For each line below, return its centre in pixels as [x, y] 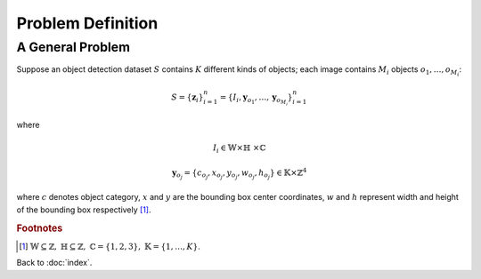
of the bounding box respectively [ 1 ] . [84, 210]
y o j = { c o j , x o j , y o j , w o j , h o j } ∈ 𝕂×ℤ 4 [240, 173]
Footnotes [40, 228]
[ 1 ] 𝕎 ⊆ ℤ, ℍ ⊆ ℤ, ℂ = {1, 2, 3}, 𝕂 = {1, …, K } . [110, 246]
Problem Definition [87, 23]
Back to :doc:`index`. [54, 263]
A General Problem [73, 47]
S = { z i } [187, 98]
